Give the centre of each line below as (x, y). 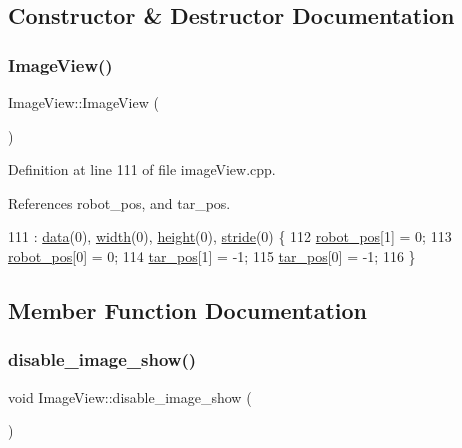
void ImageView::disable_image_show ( (130, 396)
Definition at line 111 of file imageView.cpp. (142, 169)
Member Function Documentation (188, 309)
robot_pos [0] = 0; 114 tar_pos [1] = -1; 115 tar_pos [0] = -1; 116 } (212, 255)
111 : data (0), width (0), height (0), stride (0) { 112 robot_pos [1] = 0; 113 (230, 236)
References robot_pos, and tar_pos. (119, 202)
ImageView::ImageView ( (83, 102)
